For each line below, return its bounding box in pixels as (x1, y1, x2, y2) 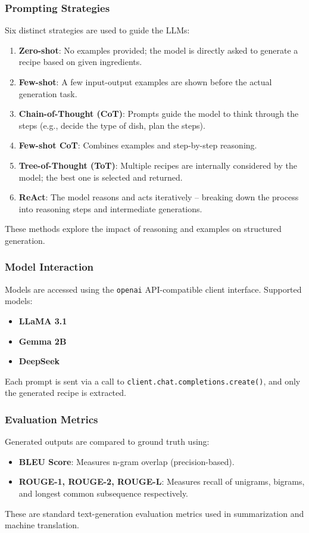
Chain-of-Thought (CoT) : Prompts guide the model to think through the (18, 107, 299, 120)
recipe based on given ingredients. (18, 55, 142, 68)
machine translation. (5, 519, 79, 531)
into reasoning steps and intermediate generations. (18, 202, 202, 215)
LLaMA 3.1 (18, 315, 67, 327)
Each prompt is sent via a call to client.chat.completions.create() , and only (5, 374, 301, 387)
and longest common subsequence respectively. (18, 487, 189, 500)
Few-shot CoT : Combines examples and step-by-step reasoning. (18, 139, 257, 151)
